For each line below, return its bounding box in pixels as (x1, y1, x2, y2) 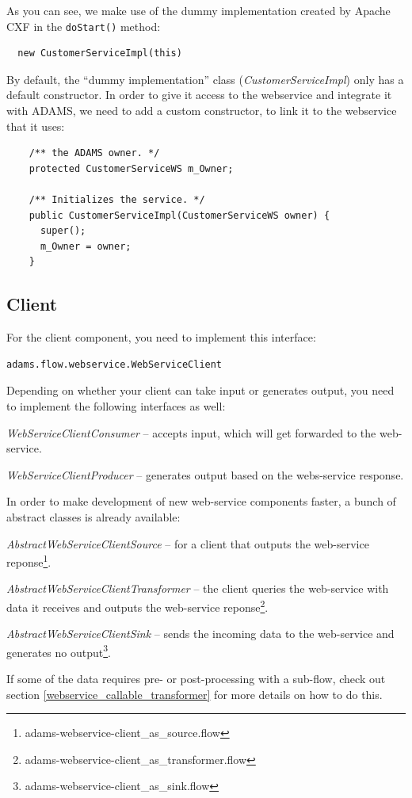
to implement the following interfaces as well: (6, 397, 226, 414)
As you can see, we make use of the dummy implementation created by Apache (6, 2, 391, 18)
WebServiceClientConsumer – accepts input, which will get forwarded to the (6, 424, 376, 441)
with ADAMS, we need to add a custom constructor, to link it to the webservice (6, 102, 397, 119)
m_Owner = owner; (40, 240, 132, 252)
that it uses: (6, 117, 65, 134)
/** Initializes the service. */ (29, 194, 205, 205)
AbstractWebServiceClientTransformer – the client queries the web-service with (6, 580, 389, 597)
